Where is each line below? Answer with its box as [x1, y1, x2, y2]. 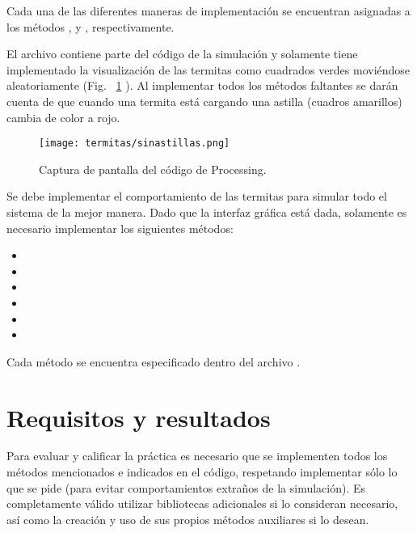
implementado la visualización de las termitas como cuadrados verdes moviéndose [6, 61, 411, 78]
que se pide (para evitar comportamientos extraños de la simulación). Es [6, 479, 366, 496]
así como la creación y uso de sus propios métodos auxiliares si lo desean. [6, 510, 369, 527]
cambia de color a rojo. [6, 108, 120, 125]
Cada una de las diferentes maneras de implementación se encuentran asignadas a [6, 2, 411, 19]
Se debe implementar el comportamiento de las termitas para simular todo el [6, 188, 387, 205]
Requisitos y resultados [6, 400, 271, 434]
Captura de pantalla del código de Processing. [39, 160, 267, 177]
